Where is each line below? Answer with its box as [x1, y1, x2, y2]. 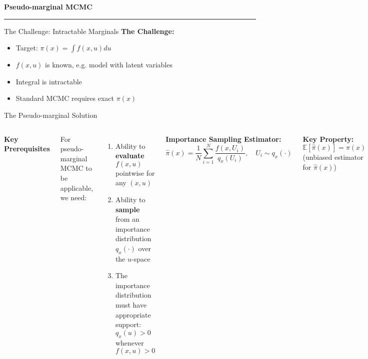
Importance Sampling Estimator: [165, 133, 281, 144]
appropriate [115, 309, 151, 320]
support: [115, 319, 141, 330]
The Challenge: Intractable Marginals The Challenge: [4, 25, 174, 36]
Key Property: [302, 133, 354, 144]
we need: [60, 192, 87, 203]
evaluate [115, 150, 144, 161]
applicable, [60, 182, 93, 193]
